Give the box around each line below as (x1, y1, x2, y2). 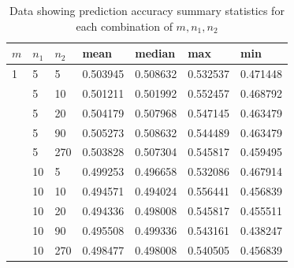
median (135, 45, 176, 61)
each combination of (76, 17, 173, 34)
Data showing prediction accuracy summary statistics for (9, 2, 285, 18)
